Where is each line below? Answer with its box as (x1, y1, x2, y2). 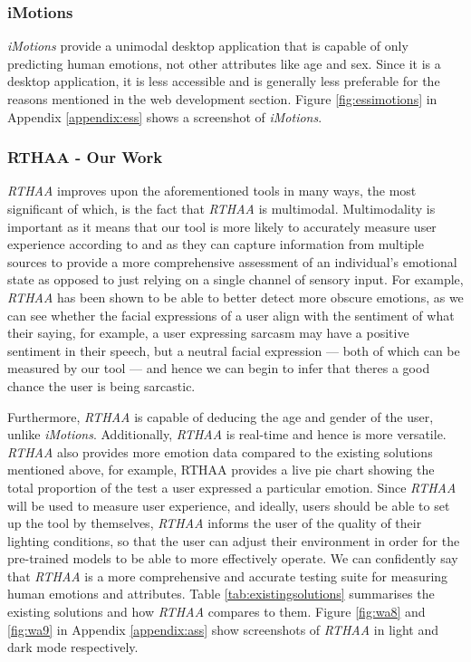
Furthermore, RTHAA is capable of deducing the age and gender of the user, (7, 407, 434, 426)
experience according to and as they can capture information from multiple (7, 235, 424, 254)
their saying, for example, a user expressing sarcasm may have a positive (7, 323, 409, 342)
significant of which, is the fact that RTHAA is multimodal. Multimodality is (7, 199, 436, 217)
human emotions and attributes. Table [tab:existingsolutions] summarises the (7, 584, 435, 603)
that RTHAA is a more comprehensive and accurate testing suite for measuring (7, 566, 448, 585)
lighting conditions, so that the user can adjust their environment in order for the (7, 531, 460, 550)
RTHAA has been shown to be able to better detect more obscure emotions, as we (7, 287, 464, 306)
